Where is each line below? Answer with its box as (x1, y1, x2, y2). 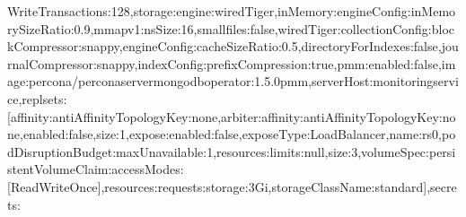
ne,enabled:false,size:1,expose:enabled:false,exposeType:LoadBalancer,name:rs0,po (7, 125, 456, 143)
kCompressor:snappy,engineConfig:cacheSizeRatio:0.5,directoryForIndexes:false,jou (7, 37, 459, 56)
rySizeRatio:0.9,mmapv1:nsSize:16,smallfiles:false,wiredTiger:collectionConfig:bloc (7, 19, 455, 38)
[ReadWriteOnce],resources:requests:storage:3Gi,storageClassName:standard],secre (7, 177, 457, 195)
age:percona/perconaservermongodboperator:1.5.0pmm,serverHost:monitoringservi (7, 72, 459, 91)
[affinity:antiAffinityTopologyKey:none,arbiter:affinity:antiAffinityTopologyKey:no (7, 107, 456, 126)
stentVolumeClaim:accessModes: (7, 160, 184, 178)
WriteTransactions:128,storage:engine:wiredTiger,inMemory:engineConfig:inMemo (7, 2, 456, 20)
